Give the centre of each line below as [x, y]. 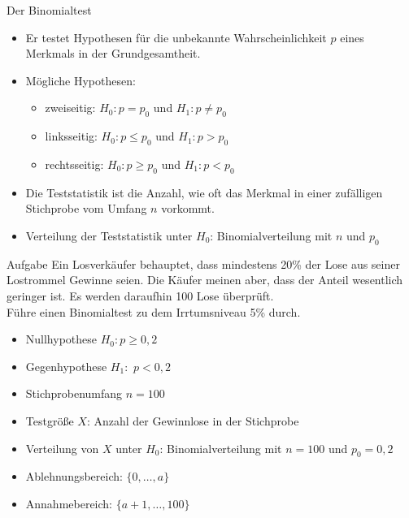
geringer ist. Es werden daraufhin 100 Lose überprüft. [140, 295]
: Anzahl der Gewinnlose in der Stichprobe [193, 420]
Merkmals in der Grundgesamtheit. [113, 53]
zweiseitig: [70, 108]
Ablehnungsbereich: [74, 476]
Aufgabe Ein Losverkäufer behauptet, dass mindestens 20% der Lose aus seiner [203, 263]
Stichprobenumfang [74, 393]
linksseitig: [71, 136]
